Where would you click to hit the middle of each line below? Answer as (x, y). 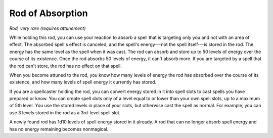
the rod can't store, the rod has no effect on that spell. (66, 66)
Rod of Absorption (49, 13)
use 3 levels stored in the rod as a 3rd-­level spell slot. (65, 112)
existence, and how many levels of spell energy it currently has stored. (83, 82)
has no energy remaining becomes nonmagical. (59, 129)
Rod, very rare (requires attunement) (48, 28)
